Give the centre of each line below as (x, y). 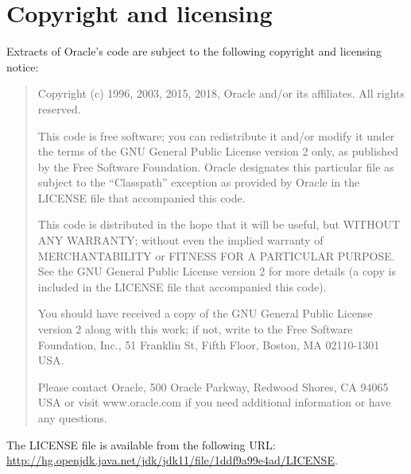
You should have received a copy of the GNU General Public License (205, 313)
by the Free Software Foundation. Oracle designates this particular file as (216, 166)
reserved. (59, 108)
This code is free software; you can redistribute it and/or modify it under (216, 135)
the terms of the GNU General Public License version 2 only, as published (218, 151)
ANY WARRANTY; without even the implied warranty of (180, 240)
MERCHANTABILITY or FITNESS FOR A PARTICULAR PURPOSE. (216, 255)
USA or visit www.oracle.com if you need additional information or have (214, 402)
